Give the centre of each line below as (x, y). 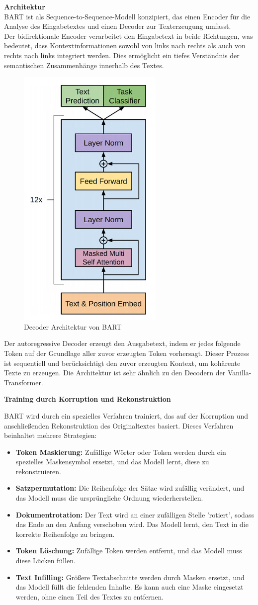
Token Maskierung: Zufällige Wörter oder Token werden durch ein (121, 452)
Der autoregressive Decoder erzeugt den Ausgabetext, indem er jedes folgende (122, 343)
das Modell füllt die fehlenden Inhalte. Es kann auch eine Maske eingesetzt (129, 587)
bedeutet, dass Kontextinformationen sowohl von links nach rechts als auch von (125, 45)
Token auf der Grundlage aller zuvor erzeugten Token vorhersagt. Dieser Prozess (127, 353)
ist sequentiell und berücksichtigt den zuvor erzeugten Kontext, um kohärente (122, 363)
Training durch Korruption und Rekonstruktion (87, 399)
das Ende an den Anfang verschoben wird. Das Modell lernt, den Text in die (132, 524)
